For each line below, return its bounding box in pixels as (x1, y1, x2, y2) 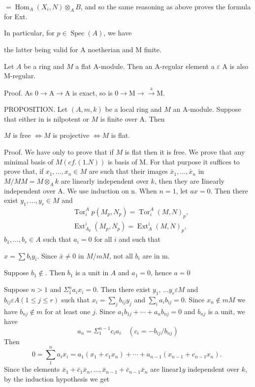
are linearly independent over (61, 175, 149, 186)
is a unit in (75, 267, 109, 278)
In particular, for (4, 28, 55, 38)
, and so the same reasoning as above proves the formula (80, 1, 251, 11)
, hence (151, 267, 172, 278)
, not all (109, 250, 133, 260)
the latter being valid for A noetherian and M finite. (4, 44, 161, 54)
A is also (222, 61, 249, 71)
